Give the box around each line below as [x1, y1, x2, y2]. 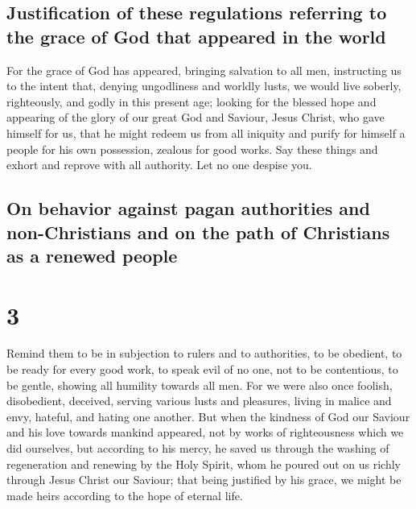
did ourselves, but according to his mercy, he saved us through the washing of [6, 440, 389, 456]
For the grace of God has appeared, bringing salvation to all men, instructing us [6, 61, 402, 78]
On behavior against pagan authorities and [6, 196, 370, 221]
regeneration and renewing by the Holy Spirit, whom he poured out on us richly [6, 455, 401, 472]
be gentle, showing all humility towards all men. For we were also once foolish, [6, 376, 393, 393]
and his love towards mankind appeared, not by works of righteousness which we [6, 424, 404, 441]
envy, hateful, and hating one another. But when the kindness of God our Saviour [6, 408, 410, 424]
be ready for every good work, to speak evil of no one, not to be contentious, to [6, 361, 398, 378]
